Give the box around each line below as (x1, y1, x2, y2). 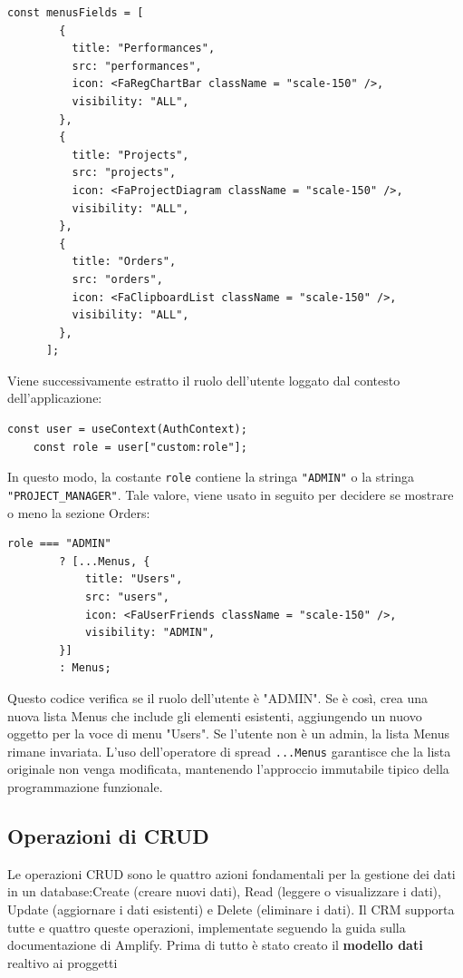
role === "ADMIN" (7, 537, 111, 551)
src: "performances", (72, 59, 202, 73)
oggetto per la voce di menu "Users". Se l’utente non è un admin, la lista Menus (7, 724, 449, 743)
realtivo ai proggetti (7, 953, 118, 972)
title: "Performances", (72, 42, 216, 55)
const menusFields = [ (7, 6, 144, 19)
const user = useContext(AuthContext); (7, 423, 247, 436)
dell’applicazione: (7, 388, 102, 407)
